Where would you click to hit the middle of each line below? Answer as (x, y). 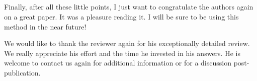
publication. (22, 72)
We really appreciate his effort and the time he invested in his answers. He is (122, 53)
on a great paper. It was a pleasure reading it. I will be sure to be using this (121, 16)
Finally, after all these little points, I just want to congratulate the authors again (129, 7)
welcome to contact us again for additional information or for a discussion (118, 63)
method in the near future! (45, 26)
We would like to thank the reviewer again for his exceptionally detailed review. (127, 43)
